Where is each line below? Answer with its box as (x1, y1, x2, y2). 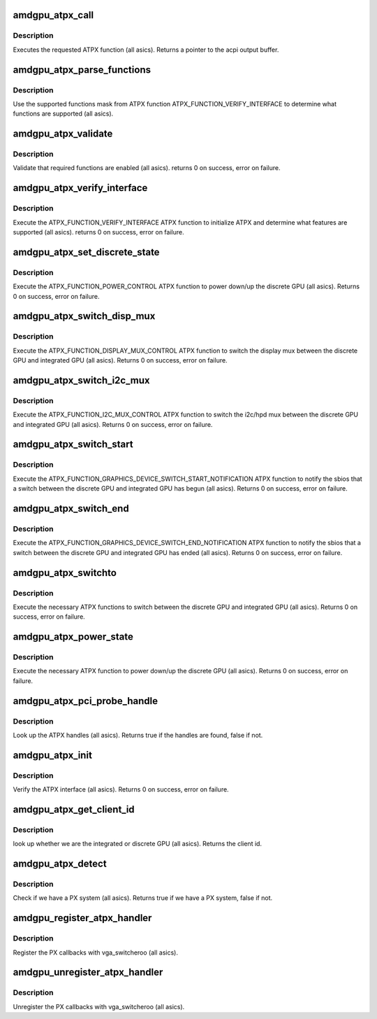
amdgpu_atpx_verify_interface (13, 182, 148, 194)
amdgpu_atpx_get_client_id (13, 803, 135, 815)
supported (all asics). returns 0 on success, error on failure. (13, 228, 184, 237)
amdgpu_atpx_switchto (13, 567, 117, 579)
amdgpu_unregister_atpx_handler (13, 967, 163, 978)
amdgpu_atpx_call (13, 9, 94, 21)
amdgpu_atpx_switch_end (13, 503, 129, 514)
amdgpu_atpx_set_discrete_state (13, 246, 160, 258)
